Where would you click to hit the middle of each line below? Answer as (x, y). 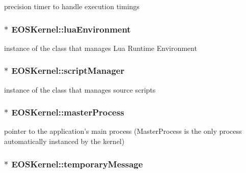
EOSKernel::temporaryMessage (77, 164)
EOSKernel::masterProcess (68, 112)
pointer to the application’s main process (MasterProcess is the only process (123, 131)
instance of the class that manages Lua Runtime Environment (101, 48)
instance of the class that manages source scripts (80, 89)
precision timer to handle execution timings (72, 6)
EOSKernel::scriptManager (68, 70)
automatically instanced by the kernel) (64, 141)
